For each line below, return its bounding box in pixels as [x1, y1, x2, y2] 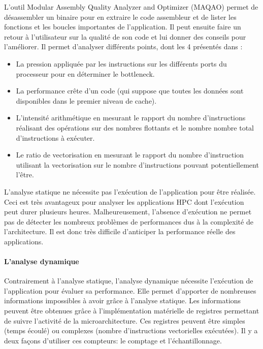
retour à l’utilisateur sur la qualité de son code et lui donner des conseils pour [4, 31, 246, 42]
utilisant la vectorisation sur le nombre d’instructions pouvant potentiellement [16, 159, 259, 170]
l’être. [16, 169, 34, 180]
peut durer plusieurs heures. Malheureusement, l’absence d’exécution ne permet [4, 206, 252, 217]
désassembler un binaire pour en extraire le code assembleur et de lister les [4, 11, 237, 22]
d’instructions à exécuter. [16, 132, 95, 143]
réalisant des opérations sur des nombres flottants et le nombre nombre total [16, 122, 254, 133]
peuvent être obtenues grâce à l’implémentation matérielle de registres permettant [4, 305, 259, 316]
